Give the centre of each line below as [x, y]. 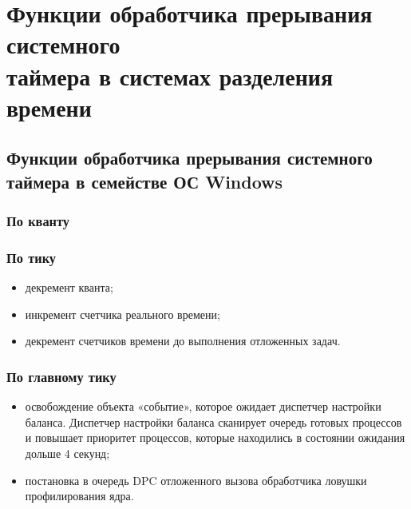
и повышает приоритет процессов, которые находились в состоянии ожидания [215, 437]
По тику [32, 257]
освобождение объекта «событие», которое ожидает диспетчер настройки [203, 406]
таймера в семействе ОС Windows [145, 181]
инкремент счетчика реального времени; [123, 314]
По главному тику [61, 376]
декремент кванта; [69, 287]
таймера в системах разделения [170, 76]
